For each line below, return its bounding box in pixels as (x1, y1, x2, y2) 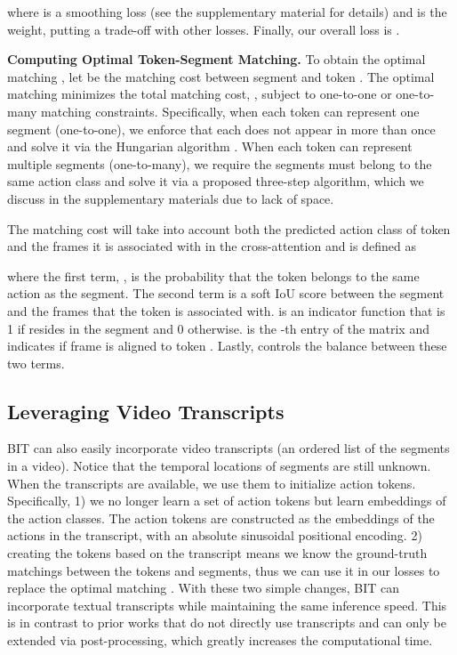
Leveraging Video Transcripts (7, 397, 285, 425)
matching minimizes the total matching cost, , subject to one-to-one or (7, 85, 392, 103)
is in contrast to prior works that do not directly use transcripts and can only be (7, 613, 446, 632)
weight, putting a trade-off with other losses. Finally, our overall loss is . (7, 20, 400, 38)
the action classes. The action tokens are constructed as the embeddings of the (7, 508, 435, 527)
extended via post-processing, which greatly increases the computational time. (7, 631, 433, 650)
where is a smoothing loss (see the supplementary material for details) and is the (7, 3, 447, 20)
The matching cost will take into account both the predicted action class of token (7, 219, 451, 238)
